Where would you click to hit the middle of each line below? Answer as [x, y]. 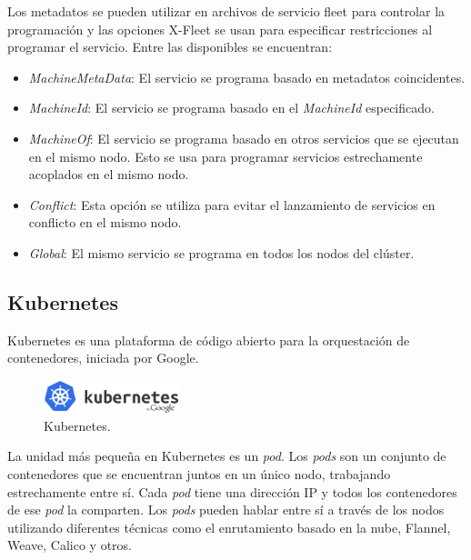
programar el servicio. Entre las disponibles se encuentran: [170, 47]
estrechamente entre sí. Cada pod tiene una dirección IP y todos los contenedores [232, 491]
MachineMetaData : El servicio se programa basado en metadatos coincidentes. [247, 77]
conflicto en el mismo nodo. [105, 222]
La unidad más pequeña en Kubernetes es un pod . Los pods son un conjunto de [227, 456]
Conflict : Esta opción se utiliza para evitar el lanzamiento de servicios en [232, 204]
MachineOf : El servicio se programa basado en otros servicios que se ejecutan [244, 138]
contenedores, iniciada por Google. [103, 358]
